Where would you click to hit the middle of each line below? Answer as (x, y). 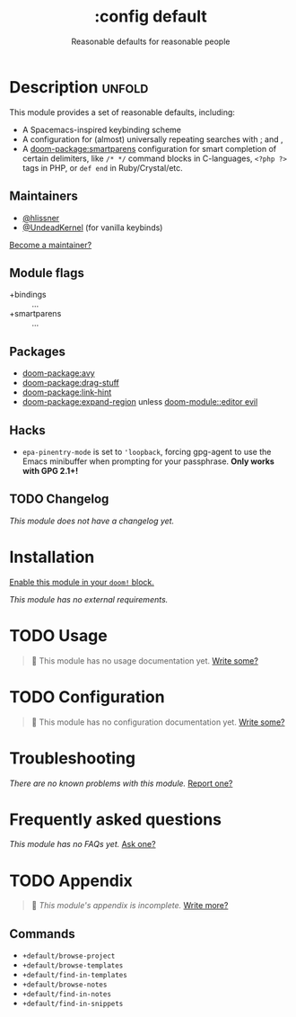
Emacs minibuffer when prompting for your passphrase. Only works (148, 461)
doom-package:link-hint (67, 392)
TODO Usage (58, 635)
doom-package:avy (59, 373)
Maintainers (44, 196)
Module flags (47, 273)
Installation (52, 557)
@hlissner (41, 218)
